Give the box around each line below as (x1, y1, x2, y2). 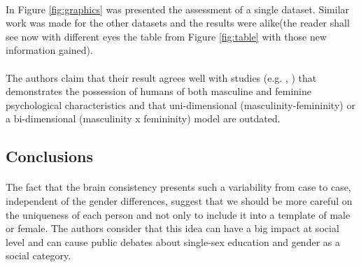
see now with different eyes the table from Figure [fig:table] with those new (6, 29, 327, 43)
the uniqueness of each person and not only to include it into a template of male (6, 207, 351, 222)
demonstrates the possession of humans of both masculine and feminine (6, 84, 311, 99)
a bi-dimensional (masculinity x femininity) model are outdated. (6, 111, 281, 126)
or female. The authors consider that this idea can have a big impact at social (6, 221, 339, 236)
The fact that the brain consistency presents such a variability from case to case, (6, 180, 351, 194)
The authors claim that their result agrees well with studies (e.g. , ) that (6, 70, 317, 85)
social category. (6, 248, 71, 263)
